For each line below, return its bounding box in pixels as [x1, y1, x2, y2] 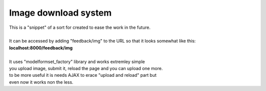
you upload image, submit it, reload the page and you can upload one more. [9, 65, 163, 71]
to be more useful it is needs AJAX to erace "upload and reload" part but [9, 72, 157, 78]
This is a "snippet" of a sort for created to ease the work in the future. [9, 24, 151, 30]
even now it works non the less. [9, 79, 73, 85]
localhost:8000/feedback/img [9, 45, 73, 51]
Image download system [9, 7, 112, 18]
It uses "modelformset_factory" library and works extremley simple [9, 59, 145, 65]
